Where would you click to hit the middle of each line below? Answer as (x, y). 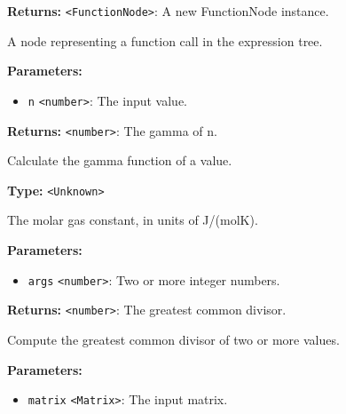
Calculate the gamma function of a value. (120, 160)
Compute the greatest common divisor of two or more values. (173, 339)
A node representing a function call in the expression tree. (165, 40)
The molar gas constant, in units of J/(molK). (133, 220)
